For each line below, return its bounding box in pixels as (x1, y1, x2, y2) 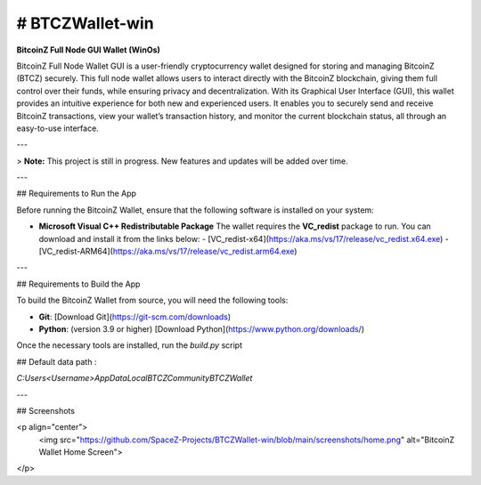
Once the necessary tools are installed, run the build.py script (16, 340, 242, 351)
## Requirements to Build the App (16, 279, 141, 289)
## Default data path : (16, 356, 97, 367)
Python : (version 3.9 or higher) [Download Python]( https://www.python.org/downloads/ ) (38, 323, 365, 334)
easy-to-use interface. (16, 123, 100, 133)
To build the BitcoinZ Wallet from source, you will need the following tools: (16, 295, 289, 306)
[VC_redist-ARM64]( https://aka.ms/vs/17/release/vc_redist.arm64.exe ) (38, 246, 298, 257)
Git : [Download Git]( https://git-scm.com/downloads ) (38, 311, 232, 322)
